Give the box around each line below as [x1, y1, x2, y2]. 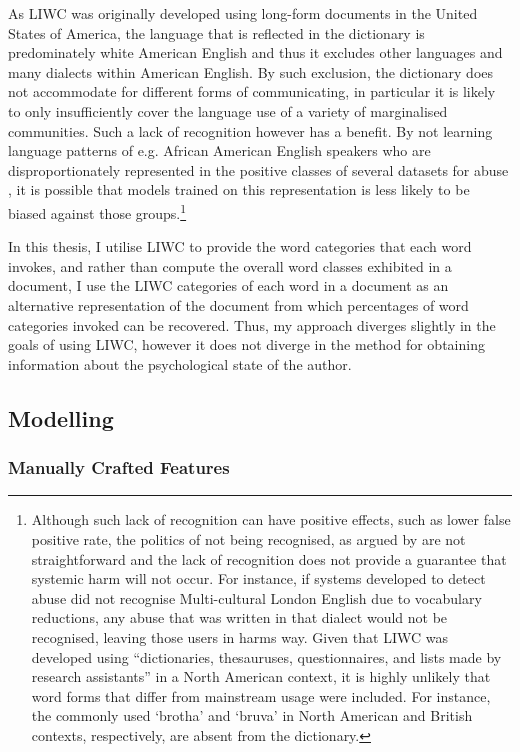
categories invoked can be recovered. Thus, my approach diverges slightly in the [8, 314, 496, 335]
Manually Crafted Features [8, 455, 230, 480]
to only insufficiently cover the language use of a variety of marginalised [8, 100, 448, 121]
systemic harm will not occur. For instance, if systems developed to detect [31, 568, 486, 589]
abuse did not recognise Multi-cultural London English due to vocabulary [31, 587, 482, 608]
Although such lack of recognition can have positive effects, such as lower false [31, 509, 511, 530]
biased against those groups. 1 [8, 199, 187, 223]
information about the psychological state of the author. [8, 353, 352, 374]
